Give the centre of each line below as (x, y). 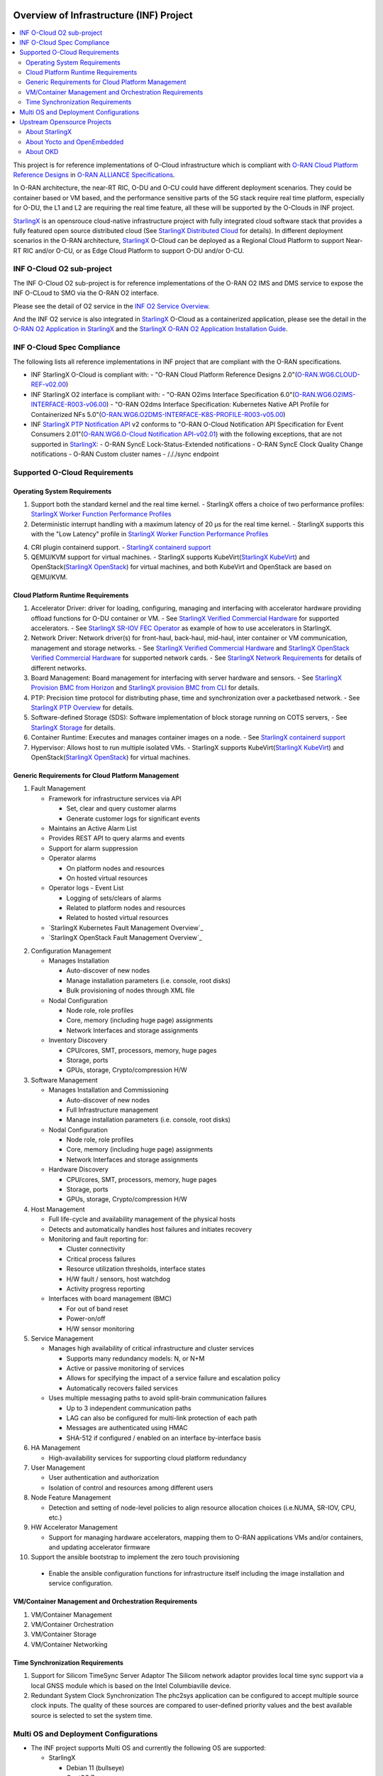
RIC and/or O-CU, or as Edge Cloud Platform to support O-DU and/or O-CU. (133, 250)
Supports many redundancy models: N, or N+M (135, 1358)
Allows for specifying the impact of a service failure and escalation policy (173, 1378)
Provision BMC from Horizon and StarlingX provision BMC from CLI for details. (145, 688)
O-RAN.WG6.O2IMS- (325, 394)
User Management (58, 1468)
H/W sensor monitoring (100, 1328)
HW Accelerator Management (74, 1527)
